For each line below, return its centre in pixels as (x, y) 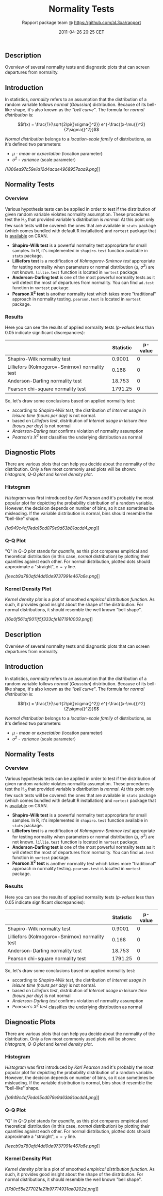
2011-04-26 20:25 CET (81, 32)
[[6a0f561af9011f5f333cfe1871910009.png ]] (49, 619)
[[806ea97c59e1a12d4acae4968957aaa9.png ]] (53, 169)
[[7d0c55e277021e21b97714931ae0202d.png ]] (52, 1189)
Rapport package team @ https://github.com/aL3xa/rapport (81, 22)
